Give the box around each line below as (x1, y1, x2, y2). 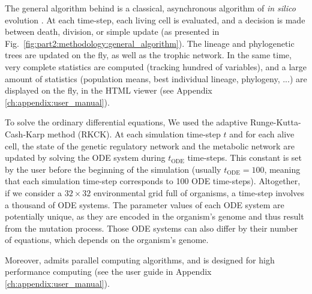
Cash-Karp (5, 127, 45, 140)
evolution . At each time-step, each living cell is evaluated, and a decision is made (5, 13, 305, 26)
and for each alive (229, 127, 295, 140)
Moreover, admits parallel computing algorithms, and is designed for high (5, 253, 275, 266)
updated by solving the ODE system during (5, 151, 166, 164)
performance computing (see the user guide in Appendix (5, 265, 212, 278)
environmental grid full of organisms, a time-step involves (93, 186, 305, 199)
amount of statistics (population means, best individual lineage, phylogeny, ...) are (5, 72, 307, 85)
